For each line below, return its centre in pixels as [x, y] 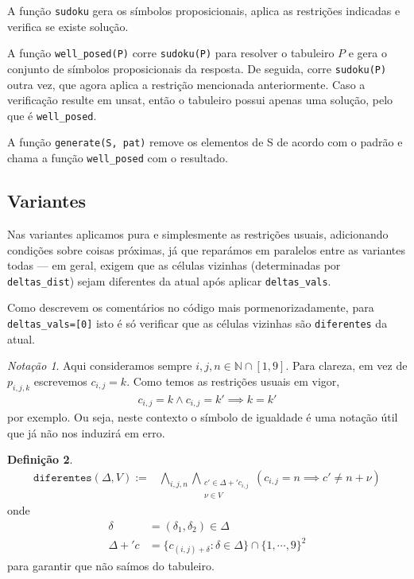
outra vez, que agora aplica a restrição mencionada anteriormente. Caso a [186, 84]
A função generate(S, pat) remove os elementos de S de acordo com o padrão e [205, 142]
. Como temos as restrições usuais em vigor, [233, 381]
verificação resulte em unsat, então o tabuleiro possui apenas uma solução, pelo [200, 100]
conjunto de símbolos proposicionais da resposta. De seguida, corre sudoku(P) [197, 68]
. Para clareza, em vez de [346, 365]
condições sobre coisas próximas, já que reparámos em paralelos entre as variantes [207, 249]
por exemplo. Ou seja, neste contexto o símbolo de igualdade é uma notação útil [203, 417]
